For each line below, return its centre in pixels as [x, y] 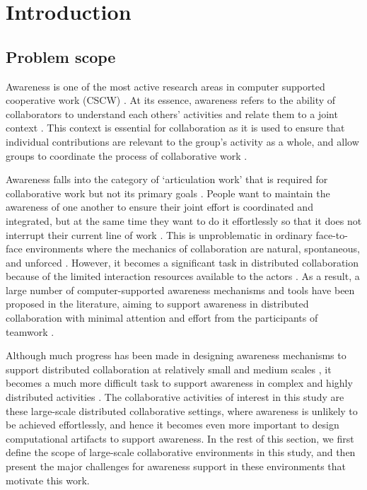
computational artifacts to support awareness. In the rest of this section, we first [180, 438]
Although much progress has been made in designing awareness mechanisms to [176, 355]
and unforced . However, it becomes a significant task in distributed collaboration [182, 262]
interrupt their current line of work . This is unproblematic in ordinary [159, 234]
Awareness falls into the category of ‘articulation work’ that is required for [167, 179]
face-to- [332, 234]
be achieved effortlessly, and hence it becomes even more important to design [173, 425]
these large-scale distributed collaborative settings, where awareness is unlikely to [182, 410]
